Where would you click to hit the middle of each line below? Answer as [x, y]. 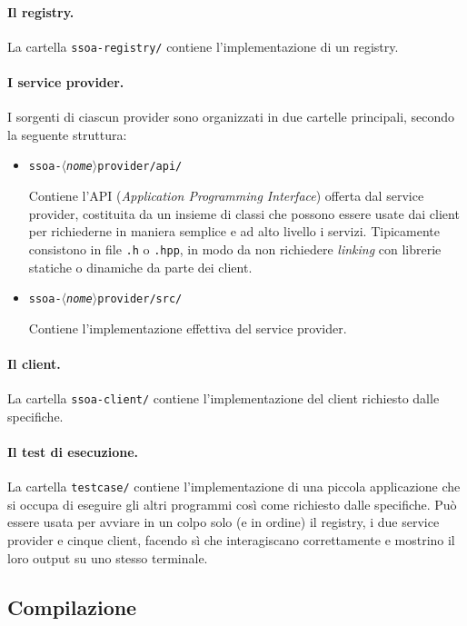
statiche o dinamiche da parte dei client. [140, 267]
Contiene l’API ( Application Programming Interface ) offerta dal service [226, 196]
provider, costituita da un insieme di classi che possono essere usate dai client [244, 213]
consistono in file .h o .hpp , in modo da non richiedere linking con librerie [235, 248]
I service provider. [66, 82]
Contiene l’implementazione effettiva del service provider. [188, 328]
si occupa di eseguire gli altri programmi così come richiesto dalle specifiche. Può [232, 504]
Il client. [34, 363]
